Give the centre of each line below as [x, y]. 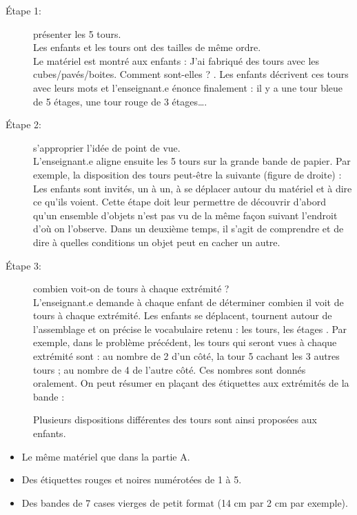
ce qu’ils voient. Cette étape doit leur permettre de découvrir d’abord [180, 202]
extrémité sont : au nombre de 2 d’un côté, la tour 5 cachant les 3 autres [186, 356]
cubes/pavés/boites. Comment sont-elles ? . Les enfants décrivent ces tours [191, 74]
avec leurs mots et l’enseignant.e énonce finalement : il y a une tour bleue [188, 87]
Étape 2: [23, 124]
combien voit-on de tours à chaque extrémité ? [131, 289]
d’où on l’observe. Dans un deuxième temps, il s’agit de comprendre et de [188, 229]
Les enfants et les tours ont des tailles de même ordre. [147, 47]
